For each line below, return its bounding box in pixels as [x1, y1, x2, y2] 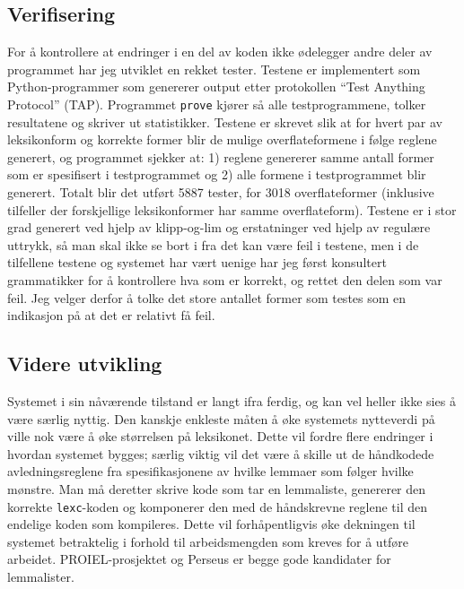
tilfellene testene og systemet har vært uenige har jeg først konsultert [7, 253, 387, 272]
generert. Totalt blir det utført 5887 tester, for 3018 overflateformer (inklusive [7, 183, 434, 202]
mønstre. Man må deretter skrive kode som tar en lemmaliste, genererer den [7, 479, 426, 498]
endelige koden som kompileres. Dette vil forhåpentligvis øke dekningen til [7, 515, 416, 533]
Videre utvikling [7, 350, 162, 377]
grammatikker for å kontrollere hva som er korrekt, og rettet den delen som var [7, 270, 442, 289]
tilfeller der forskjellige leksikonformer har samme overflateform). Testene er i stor [7, 200, 457, 219]
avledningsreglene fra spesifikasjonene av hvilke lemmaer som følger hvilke [7, 462, 414, 481]
